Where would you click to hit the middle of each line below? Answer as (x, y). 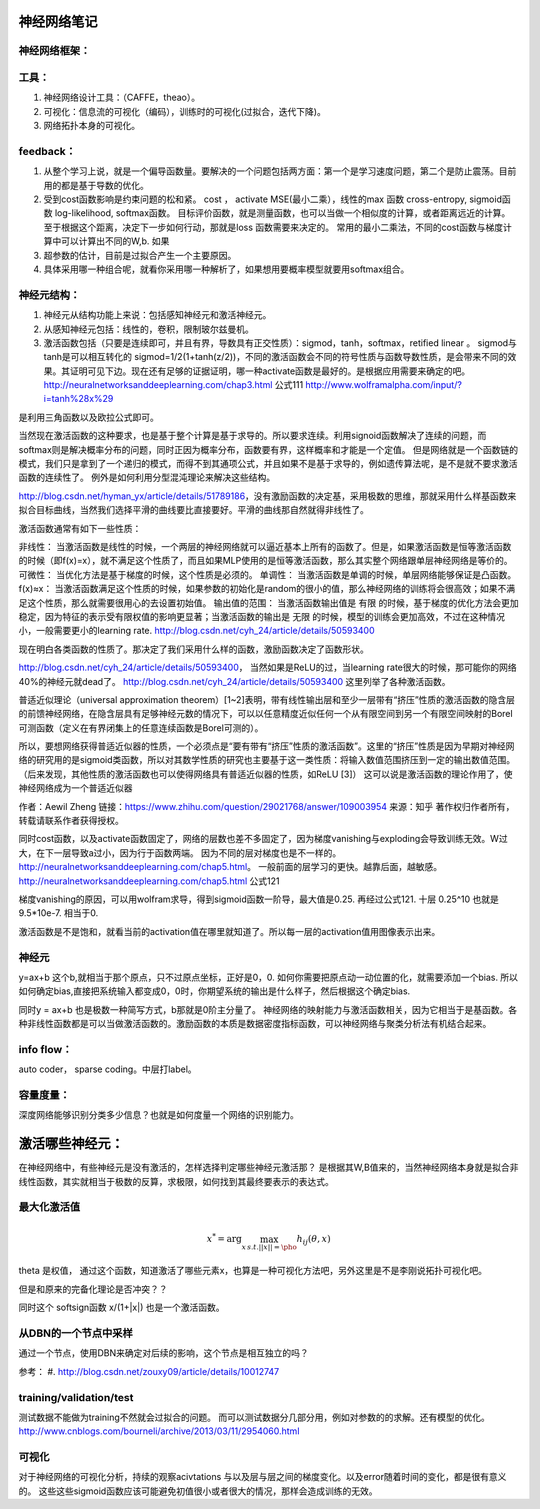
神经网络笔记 (58, 21)
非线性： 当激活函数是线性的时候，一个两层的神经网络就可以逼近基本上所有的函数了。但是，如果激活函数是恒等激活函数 (265, 546)
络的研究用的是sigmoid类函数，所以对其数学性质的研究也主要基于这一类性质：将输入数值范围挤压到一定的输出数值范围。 (266, 760)
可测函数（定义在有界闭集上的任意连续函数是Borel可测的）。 (141, 727)
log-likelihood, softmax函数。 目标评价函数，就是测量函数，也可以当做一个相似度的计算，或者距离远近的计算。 (282, 213)
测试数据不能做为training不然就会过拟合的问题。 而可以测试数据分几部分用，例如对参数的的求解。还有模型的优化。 (254, 1417)
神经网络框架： (54, 51)
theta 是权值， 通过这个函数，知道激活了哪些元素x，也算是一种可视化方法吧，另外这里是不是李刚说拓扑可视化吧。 (253, 1271)
